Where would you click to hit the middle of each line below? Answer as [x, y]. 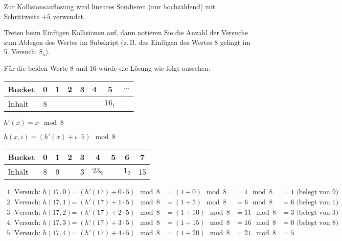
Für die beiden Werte [36, 68]
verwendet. [69, 16]
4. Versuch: [23, 223]
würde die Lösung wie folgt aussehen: [154, 68]
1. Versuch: [23, 192]
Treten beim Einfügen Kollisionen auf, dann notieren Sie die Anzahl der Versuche [126, 32]
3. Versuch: [23, 212]
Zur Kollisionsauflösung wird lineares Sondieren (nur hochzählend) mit [110, 6]
